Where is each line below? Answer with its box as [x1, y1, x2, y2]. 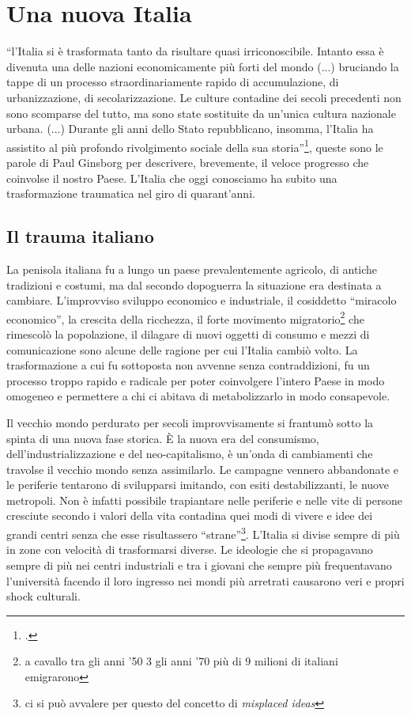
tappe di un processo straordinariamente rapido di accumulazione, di [6, 74, 339, 90]
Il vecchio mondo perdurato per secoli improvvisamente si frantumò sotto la [6, 414, 374, 430]
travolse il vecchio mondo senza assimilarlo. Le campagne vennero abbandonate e [6, 460, 399, 477]
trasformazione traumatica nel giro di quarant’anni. [6, 185, 255, 202]
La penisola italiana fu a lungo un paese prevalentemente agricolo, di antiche [6, 260, 378, 277]
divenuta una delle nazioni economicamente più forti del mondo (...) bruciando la [6, 58, 399, 74]
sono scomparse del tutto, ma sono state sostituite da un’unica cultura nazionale [6, 104, 396, 121]
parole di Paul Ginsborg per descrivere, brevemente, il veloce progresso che [6, 153, 369, 170]
